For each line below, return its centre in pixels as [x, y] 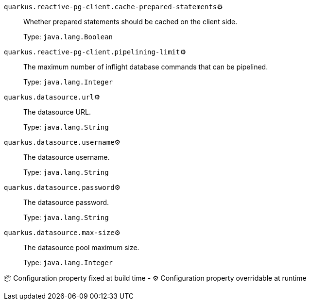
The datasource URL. [57, 112]
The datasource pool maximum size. [81, 247]
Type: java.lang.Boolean [68, 37]
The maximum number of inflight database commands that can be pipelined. [146, 67]
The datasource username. [67, 157]
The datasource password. [66, 202]
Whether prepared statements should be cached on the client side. [130, 22]
